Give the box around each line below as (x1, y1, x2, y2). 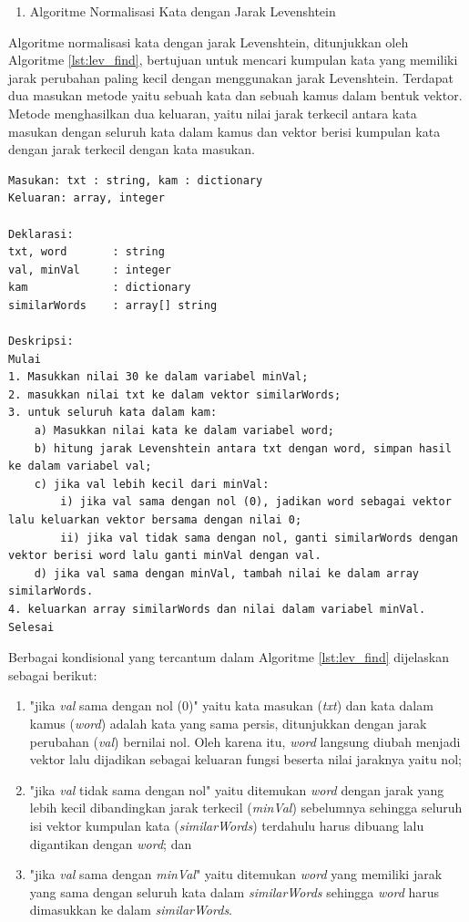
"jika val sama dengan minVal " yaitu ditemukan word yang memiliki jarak (29, 865, 443, 884)
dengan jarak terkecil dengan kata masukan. (8, 140, 255, 159)
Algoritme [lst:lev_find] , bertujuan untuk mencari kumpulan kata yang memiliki (8, 50, 458, 69)
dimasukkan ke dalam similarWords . (29, 900, 233, 919)
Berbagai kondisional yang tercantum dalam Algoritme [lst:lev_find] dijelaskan (8, 647, 449, 667)
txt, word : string (8, 245, 165, 259)
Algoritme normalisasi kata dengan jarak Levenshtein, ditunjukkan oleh (8, 32, 409, 51)
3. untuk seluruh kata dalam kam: (8, 406, 218, 420)
